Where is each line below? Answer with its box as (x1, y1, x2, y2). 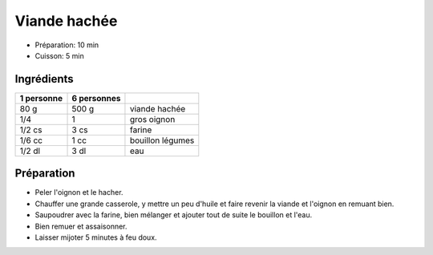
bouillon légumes (129, 135, 195, 146)
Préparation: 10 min (34, 40, 99, 50)
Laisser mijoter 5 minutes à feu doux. (34, 233, 157, 242)
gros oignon (129, 113, 176, 124)
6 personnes (71, 92, 121, 103)
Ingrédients (14, 72, 74, 86)
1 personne (19, 92, 63, 103)
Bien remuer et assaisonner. (34, 221, 127, 231)
